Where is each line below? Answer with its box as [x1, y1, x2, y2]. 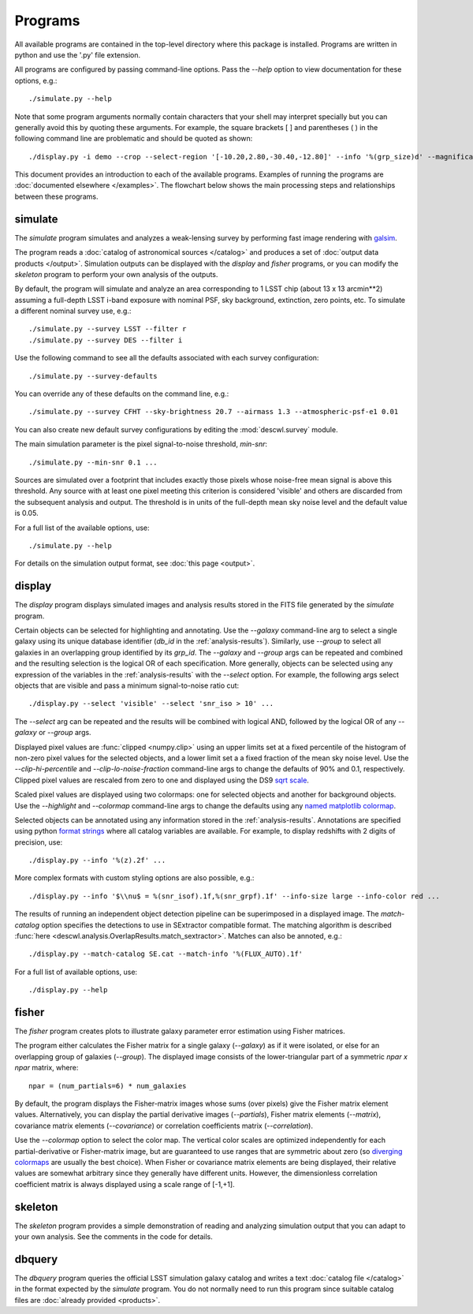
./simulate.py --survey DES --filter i [28, 335, 183, 345]
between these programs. [14, 192, 99, 201]
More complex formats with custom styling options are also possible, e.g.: [14, 873, 255, 883]
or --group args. [38, 728, 91, 737]
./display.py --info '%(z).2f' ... [28, 856, 166, 865]
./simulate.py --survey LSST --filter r [28, 324, 187, 334]
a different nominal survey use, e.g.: [14, 306, 132, 315]
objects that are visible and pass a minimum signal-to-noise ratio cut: [14, 681, 240, 690]
